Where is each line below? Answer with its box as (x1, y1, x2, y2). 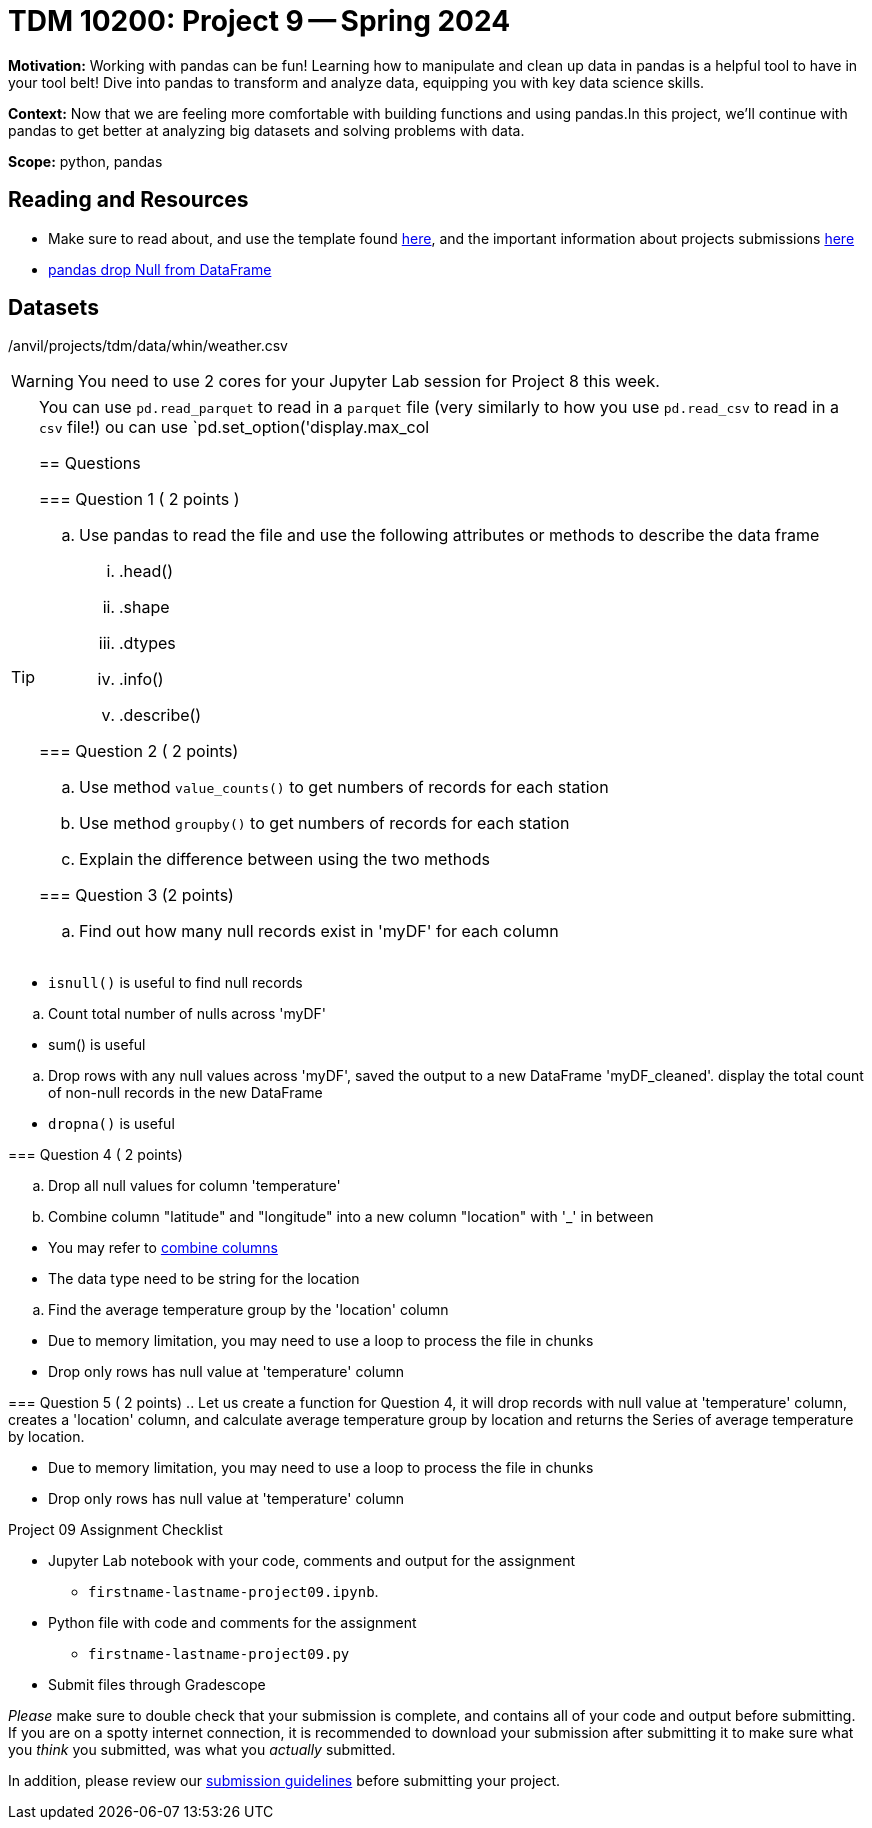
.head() (119, 561, 174, 582)
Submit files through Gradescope (48, 1676, 266, 1694)
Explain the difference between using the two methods (79, 849, 490, 870)
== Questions (39, 453, 141, 474)
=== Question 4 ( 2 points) (8, 1146, 183, 1164)
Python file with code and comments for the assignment (48, 1614, 417, 1632)
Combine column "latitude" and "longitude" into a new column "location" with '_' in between (48, 1208, 654, 1226)
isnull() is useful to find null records (48, 974, 303, 992)
